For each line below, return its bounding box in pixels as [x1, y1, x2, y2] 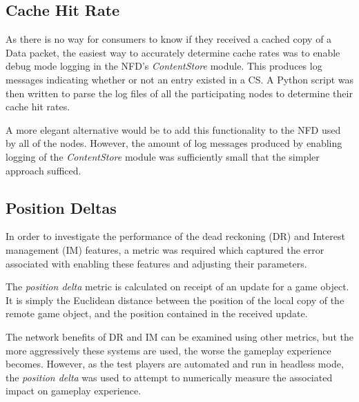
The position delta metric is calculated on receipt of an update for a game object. [6, 279, 349, 294]
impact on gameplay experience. [6, 383, 142, 398]
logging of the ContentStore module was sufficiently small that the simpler [6, 149, 320, 163]
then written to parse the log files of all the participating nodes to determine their [6, 86, 353, 100]
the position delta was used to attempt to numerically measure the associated [6, 370, 333, 384]
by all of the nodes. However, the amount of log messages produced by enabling [6, 136, 342, 150]
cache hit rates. [6, 99, 70, 114]
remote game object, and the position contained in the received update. [6, 306, 308, 321]
